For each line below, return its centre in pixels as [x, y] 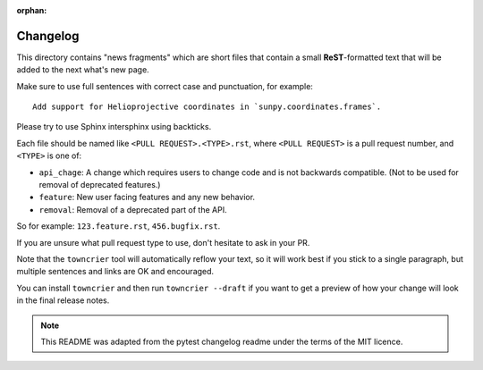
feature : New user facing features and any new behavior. [147, 198]
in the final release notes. [63, 300]
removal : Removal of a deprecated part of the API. [133, 209]
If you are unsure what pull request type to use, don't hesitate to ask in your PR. [163, 242]
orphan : [32, 10]
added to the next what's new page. [83, 70]
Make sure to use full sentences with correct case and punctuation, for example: [165, 86]
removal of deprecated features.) [100, 185]
